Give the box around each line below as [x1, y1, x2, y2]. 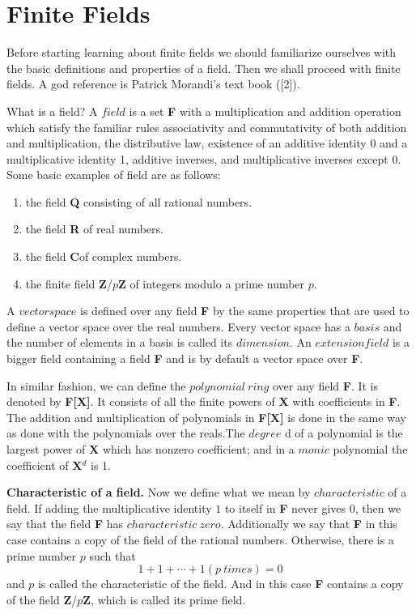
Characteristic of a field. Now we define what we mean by [6, 484, 311, 501]
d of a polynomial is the [284, 424, 403, 441]
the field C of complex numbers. [25, 248, 182, 265]
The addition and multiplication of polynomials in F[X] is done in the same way [6, 408, 406, 425]
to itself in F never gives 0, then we [224, 499, 401, 516]
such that [89, 547, 136, 564]
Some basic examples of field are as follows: [6, 166, 221, 183]
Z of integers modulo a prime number [117, 275, 305, 292]
